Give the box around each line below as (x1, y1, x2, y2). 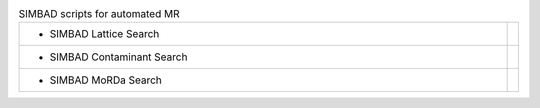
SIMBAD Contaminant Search (49, 50, 188, 64)
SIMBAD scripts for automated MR (18, 7, 180, 21)
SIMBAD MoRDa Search (49, 73, 162, 87)
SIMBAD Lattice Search (49, 27, 160, 41)
